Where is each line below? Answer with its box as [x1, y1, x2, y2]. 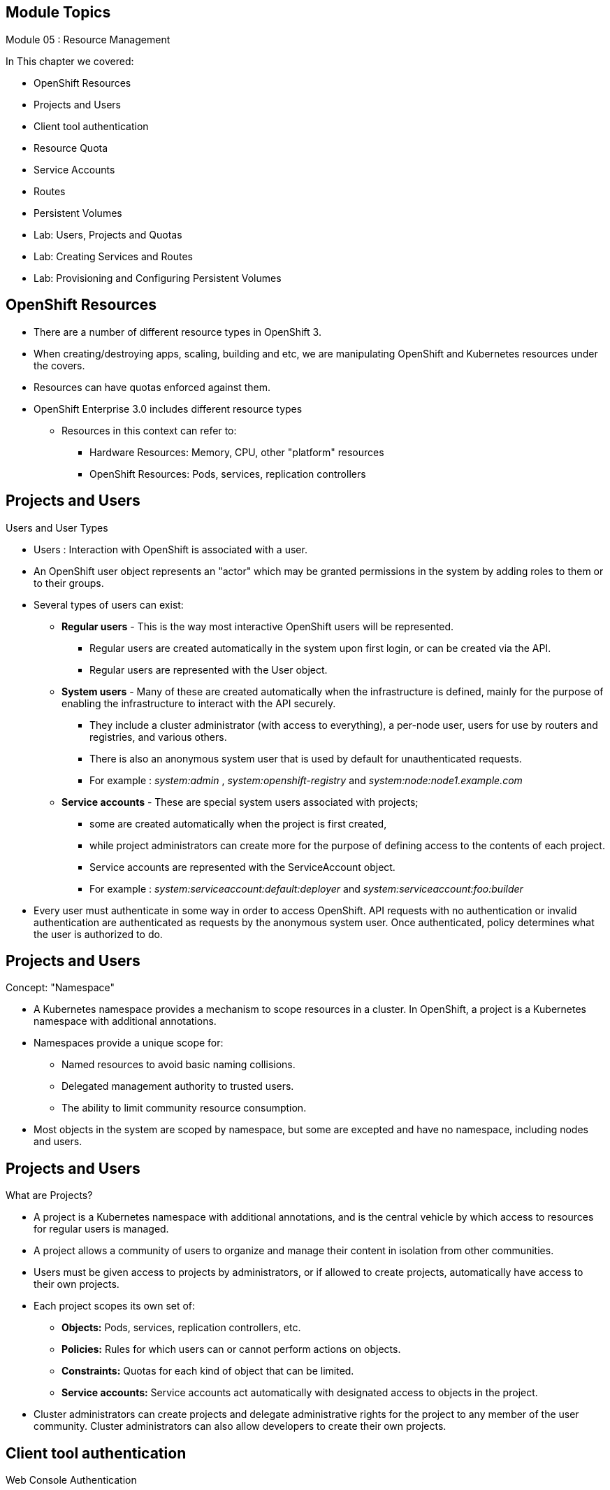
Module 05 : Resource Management [6, 33, 170, 45]
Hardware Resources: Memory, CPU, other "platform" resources [89, 446, 384, 458]
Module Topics [6, 3, 111, 22]
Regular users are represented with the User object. [89, 663, 328, 676]
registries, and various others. [89, 730, 227, 743]
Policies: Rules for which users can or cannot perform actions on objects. [61, 1343, 401, 1356]
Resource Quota [34, 141, 108, 154]
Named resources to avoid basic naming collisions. [61, 1058, 296, 1071]
